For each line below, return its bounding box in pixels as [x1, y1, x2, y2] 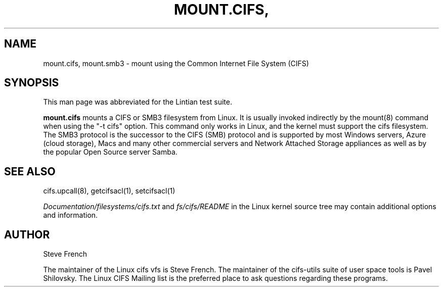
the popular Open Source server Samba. [43, 148, 178, 157]
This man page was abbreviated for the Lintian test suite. [43, 98, 232, 107]
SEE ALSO [4, 165, 56, 178]
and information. [43, 211, 98, 220]
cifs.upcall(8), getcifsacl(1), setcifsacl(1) [43, 186, 175, 196]
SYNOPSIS [4, 76, 59, 89]
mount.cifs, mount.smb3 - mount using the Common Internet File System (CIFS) [43, 59, 309, 68]
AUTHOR [4, 228, 50, 241]
